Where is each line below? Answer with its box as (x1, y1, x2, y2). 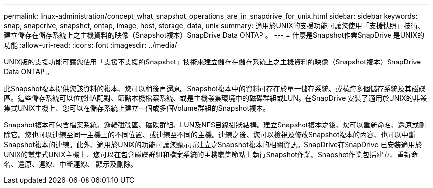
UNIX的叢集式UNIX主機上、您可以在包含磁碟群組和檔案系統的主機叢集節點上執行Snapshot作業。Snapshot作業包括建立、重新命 (4, 150, 418, 158)
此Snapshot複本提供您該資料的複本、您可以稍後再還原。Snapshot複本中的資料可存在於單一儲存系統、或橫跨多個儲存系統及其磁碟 (4, 84, 426, 93)
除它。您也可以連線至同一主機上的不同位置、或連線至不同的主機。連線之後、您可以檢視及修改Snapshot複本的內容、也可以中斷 (4, 130, 416, 139)
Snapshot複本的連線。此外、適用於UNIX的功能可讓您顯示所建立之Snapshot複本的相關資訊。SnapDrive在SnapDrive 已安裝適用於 (4, 140, 422, 149)
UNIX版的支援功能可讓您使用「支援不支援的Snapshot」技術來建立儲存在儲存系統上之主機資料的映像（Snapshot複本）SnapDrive (4, 58, 421, 66)
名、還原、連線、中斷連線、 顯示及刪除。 (4, 160, 137, 168)
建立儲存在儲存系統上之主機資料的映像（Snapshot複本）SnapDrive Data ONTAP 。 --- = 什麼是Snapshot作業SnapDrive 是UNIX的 (4, 31, 424, 39)
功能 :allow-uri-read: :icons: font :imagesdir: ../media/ (4, 41, 177, 49)
